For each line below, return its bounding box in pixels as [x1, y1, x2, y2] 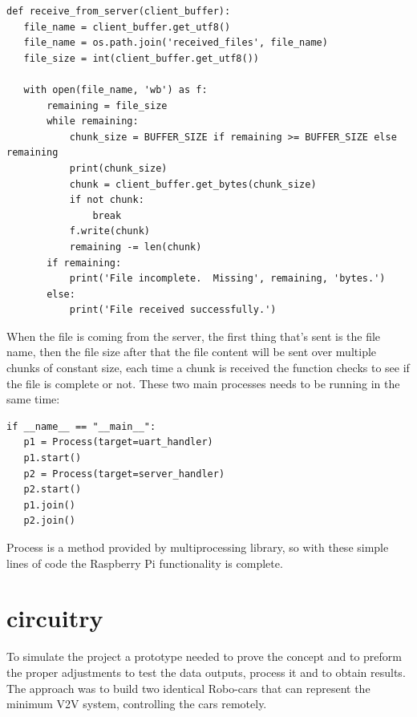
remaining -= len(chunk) [69, 241, 202, 253]
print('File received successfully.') [69, 304, 277, 316]
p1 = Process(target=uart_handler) [23, 436, 213, 448]
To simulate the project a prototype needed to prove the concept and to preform [6, 648, 402, 665]
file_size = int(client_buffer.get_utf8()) [23, 52, 259, 64]
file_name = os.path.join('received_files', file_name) [23, 37, 328, 49]
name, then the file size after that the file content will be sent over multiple [6, 343, 377, 360]
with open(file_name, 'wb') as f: [23, 83, 208, 95]
